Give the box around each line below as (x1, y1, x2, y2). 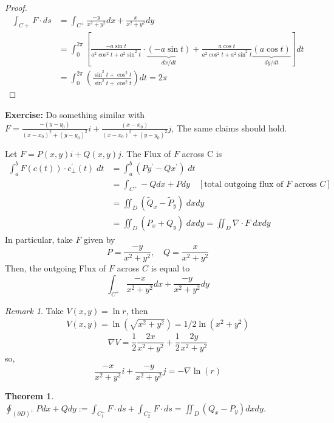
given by (84, 232, 115, 245)
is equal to (151, 262, 190, 274)
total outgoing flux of (204, 180, 284, 189)
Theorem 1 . (5, 389, 54, 402)
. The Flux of (121, 147, 171, 159)
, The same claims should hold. (171, 121, 287, 134)
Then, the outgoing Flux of (5, 262, 106, 274)
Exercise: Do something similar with (5, 108, 145, 121)
